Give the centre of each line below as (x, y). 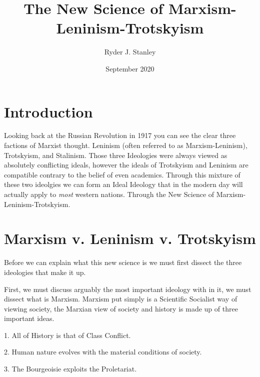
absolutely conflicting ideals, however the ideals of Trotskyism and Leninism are (126, 165)
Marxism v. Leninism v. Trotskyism (130, 238)
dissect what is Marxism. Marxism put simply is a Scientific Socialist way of (121, 299)
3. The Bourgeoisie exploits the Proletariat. (70, 369)
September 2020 (130, 68)
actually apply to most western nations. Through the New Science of (109, 194)
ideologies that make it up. (45, 272)
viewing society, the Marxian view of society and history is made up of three (121, 308)
